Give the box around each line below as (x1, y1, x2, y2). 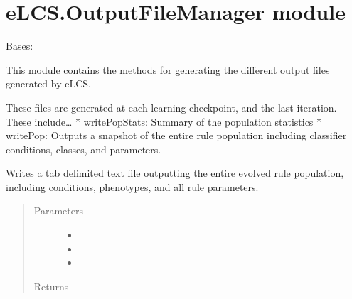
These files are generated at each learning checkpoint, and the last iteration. (6, 99, 337, 114)
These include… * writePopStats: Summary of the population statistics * (6, 114, 322, 129)
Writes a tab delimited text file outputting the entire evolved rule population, (6, 165, 344, 180)
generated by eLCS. (6, 76, 92, 91)
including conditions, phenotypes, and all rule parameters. (6, 179, 259, 194)
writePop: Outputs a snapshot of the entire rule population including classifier (6, 128, 347, 143)
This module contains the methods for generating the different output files (6, 62, 330, 77)
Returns (33, 278, 69, 293)
